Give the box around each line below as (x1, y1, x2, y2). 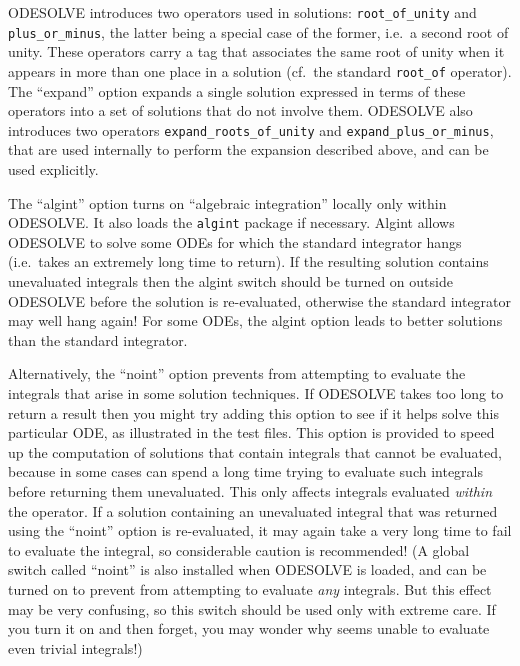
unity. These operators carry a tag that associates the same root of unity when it (8, 41, 505, 62)
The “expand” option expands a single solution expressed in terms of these (8, 80, 466, 101)
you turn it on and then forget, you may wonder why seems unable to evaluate (8, 618, 490, 639)
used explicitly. (8, 159, 99, 179)
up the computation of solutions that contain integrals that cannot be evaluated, (8, 441, 502, 462)
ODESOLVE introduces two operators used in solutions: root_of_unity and (8, 2, 477, 22)
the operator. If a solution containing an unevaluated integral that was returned (8, 500, 498, 521)
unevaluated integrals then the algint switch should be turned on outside (8, 271, 453, 292)
